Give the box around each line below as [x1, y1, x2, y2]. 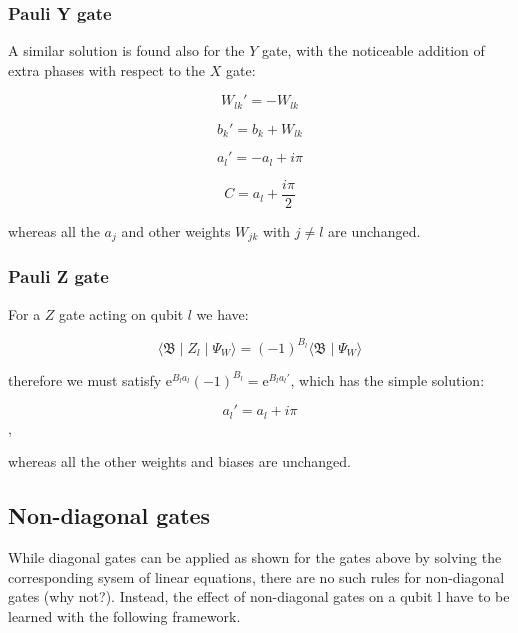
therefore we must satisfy [8, 369, 162, 390]
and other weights [121, 220, 231, 241]
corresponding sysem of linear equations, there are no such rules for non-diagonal [8, 566, 505, 587]
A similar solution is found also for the [8, 40, 245, 61]
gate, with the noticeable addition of [261, 40, 485, 61]
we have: [196, 303, 249, 324]
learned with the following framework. [8, 605, 241, 626]
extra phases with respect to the [8, 59, 206, 80]
